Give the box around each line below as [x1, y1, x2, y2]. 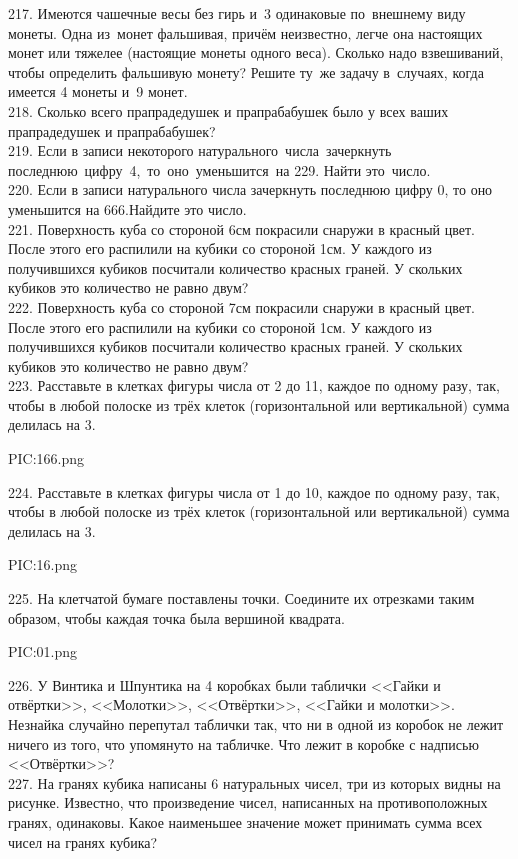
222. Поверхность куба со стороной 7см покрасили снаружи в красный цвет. [8, 296, 475, 317]
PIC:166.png [8, 448, 85, 469]
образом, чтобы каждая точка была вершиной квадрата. [8, 607, 345, 628]
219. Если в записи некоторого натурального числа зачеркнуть [8, 140, 392, 161]
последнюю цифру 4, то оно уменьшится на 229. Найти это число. [8, 159, 431, 180]
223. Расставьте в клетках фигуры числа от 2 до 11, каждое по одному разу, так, [8, 375, 500, 396]
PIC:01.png [8, 641, 78, 662]
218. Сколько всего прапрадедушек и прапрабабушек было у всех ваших [8, 100, 449, 121]
